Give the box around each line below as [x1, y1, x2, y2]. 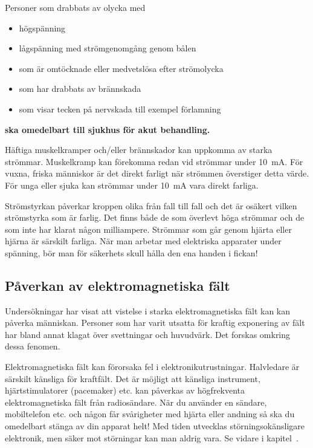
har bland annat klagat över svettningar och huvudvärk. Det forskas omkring [5, 328, 291, 340]
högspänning [19, 21, 66, 34]
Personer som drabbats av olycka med [5, 1, 146, 13]
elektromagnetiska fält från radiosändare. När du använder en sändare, [5, 395, 267, 408]
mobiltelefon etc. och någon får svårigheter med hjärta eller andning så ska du [5, 407, 295, 420]
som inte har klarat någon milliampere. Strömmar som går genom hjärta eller [5, 222, 292, 235]
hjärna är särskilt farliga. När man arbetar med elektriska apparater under [5, 235, 282, 247]
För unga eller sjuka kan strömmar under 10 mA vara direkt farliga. [5, 178, 259, 191]
